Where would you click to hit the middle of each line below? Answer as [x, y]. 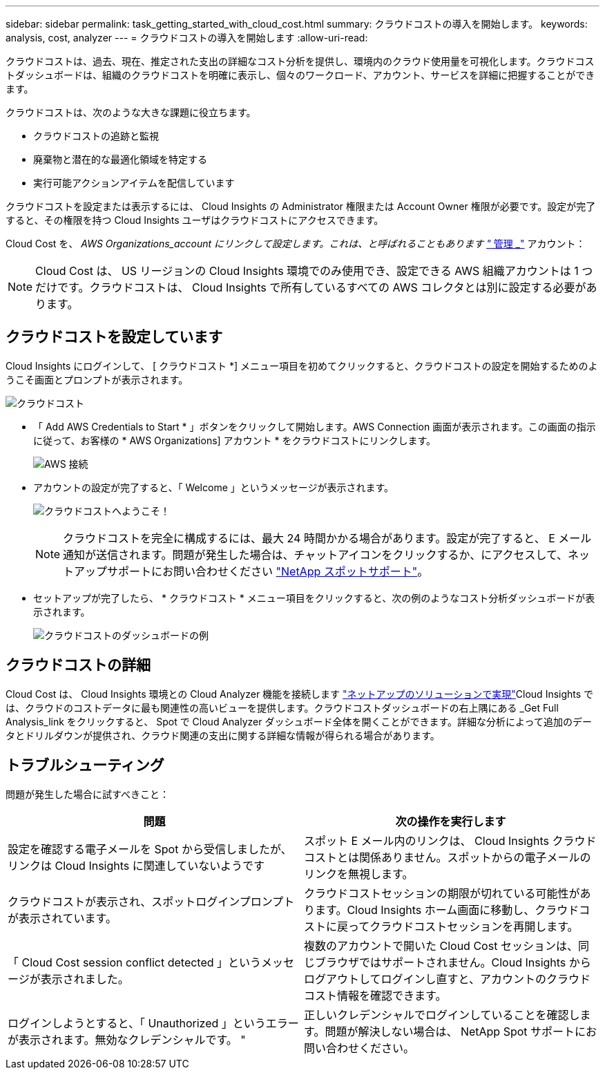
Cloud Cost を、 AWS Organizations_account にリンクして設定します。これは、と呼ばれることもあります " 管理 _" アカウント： [296, 244]
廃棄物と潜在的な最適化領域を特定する [120, 159]
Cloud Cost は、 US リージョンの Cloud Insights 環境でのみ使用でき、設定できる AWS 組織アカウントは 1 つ [314, 271]
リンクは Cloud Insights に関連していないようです [136, 865]
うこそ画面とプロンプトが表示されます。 [97, 379]
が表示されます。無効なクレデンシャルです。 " [127, 1039]
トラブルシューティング [85, 765]
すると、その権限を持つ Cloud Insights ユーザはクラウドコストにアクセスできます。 [195, 220]
